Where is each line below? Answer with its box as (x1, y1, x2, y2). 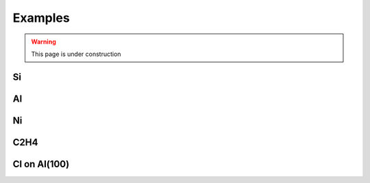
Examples (12, 10, 70, 25)
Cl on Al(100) (12, 158, 70, 170)
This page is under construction (31, 50, 121, 58)
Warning (31, 38, 56, 46)
